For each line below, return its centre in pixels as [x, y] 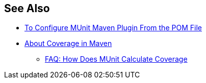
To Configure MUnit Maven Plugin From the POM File [113, 28]
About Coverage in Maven [68, 44]
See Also [27, 8]
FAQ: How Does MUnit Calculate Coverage [116, 59]
